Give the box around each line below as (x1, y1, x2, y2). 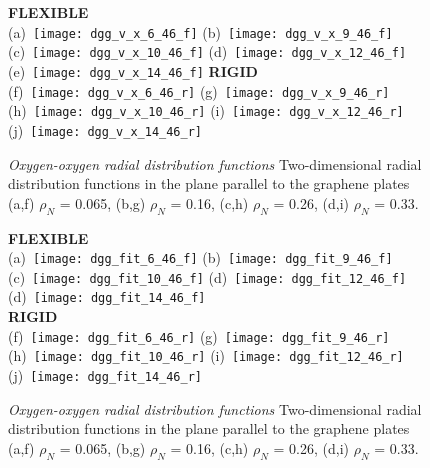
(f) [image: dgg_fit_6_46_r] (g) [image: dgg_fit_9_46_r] (8, 325, 390, 346)
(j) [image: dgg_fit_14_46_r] (8, 364, 202, 385)
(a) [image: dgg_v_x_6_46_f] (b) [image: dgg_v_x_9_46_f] (8, 21, 393, 42)
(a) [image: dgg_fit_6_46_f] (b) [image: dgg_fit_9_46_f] (8, 247, 393, 268)
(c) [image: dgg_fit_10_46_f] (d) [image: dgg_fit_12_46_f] (8, 266, 407, 287)
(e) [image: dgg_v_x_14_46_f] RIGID (8, 60, 258, 81)
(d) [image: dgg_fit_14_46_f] (8, 286, 206, 307)
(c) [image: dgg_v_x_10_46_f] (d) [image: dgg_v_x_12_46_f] (8, 41, 407, 62)
